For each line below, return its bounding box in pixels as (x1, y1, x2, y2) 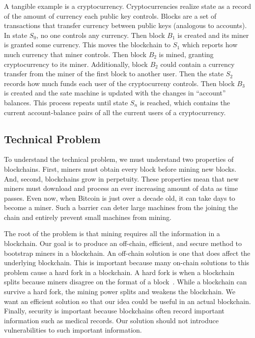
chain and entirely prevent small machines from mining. (4, 212, 171, 222)
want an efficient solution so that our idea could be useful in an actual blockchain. (4, 296, 251, 306)
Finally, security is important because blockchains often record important (4, 306, 225, 316)
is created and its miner (177, 30, 249, 40)
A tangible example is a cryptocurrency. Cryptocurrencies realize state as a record (4, 1, 252, 11)
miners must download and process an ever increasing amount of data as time (4, 183, 238, 193)
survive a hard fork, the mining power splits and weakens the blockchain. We (4, 286, 236, 297)
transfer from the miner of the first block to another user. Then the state (4, 68, 224, 79)
